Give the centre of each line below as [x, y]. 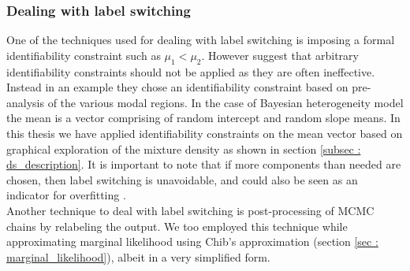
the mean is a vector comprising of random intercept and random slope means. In [203, 118]
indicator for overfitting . [66, 195]
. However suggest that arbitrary [280, 55]
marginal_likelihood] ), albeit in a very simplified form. [138, 256]
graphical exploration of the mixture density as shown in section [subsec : [184, 148]
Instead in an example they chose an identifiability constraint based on [177, 87]
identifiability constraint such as [84, 55]
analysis [25, 102]
